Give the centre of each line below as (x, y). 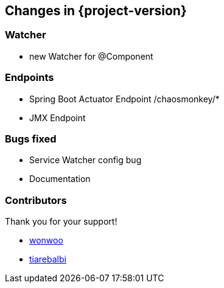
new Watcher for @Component (91, 56)
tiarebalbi (48, 259)
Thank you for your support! (61, 222)
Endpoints (30, 78)
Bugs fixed (31, 139)
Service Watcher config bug (86, 160)
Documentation (60, 179)
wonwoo (46, 241)
